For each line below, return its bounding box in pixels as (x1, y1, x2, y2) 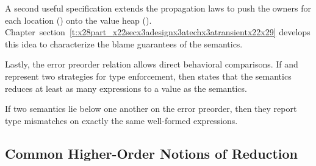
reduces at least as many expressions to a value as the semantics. (5, 81, 247, 94)
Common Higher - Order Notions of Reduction (5, 144, 298, 162)
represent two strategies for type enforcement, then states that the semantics (5, 69, 292, 82)
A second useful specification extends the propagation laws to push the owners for (5, 2, 311, 14)
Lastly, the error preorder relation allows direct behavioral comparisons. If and (5, 58, 298, 71)
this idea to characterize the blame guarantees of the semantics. (5, 37, 243, 50)
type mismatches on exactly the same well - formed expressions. (5, 114, 238, 126)
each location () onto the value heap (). (5, 13, 152, 26)
